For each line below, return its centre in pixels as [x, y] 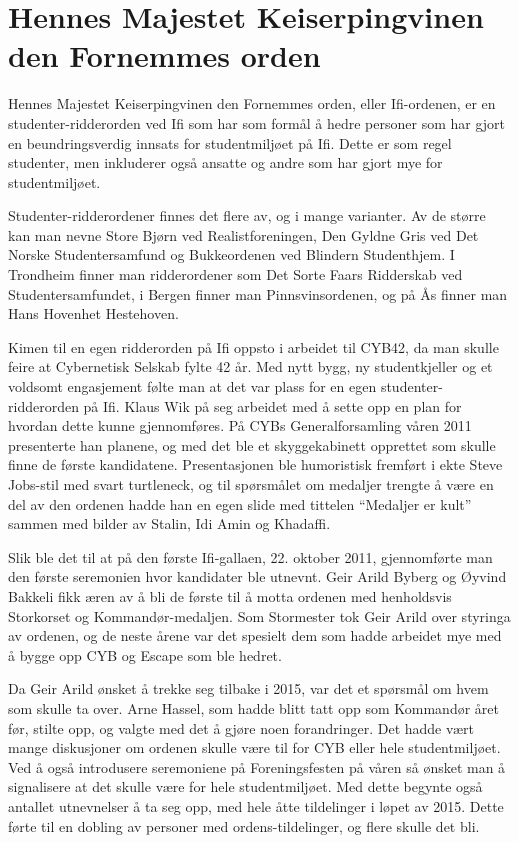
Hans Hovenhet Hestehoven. [93, 313]
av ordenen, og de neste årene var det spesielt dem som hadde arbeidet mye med [255, 635]
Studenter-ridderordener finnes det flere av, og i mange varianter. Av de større [247, 215]
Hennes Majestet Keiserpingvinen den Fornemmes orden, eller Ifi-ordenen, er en [252, 103]
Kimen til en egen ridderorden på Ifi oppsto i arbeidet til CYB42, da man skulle [253, 346]
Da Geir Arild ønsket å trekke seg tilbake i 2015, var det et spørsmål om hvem [248, 688]
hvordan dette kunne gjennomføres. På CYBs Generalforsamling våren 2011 [240, 425]
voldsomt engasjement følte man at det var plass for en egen [192, 386]
